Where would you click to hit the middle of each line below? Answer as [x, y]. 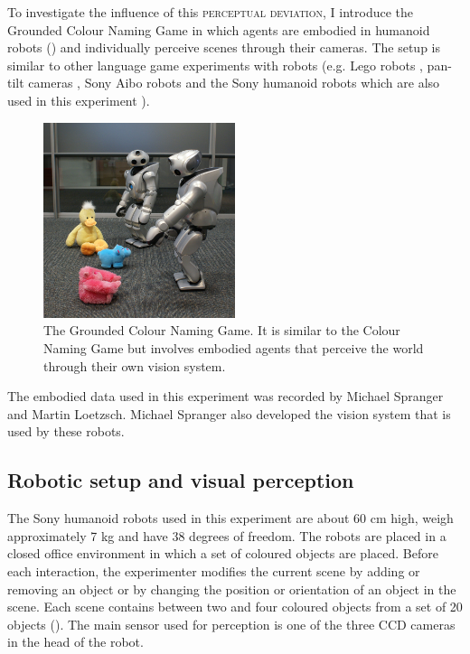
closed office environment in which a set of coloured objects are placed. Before [223, 553]
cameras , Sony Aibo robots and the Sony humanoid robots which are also [234, 83]
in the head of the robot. [75, 642]
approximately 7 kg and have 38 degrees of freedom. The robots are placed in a [227, 535]
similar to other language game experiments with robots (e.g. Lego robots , [215, 65]
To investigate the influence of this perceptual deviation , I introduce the [210, 12]
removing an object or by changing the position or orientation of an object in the [232, 589]
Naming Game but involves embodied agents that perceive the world [234, 347]
